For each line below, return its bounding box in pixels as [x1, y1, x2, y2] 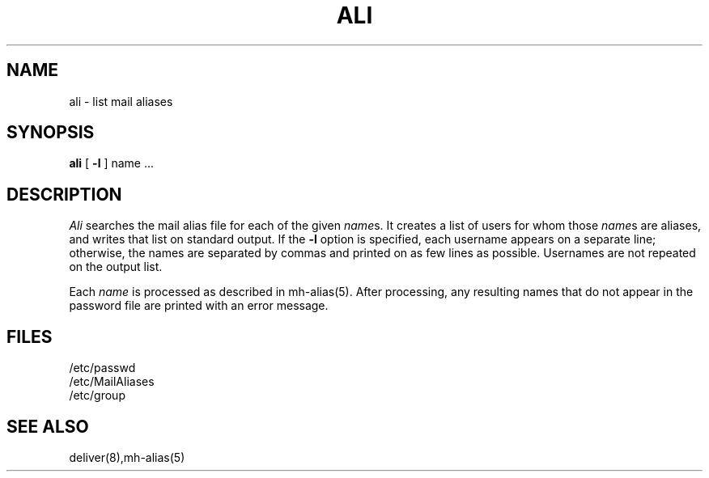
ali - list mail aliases [69, 94, 173, 108]
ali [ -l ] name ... [69, 156, 155, 171]
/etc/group [69, 388, 125, 403]
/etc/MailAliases [69, 374, 155, 389]
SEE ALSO [6, 416, 89, 437]
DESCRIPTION [6, 184, 122, 205]
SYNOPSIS [6, 122, 95, 143]
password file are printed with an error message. [69, 298, 329, 313]
